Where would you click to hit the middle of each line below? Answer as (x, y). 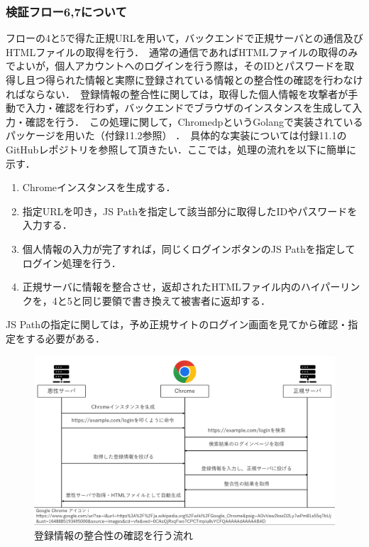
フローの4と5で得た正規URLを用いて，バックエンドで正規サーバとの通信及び (184, 38)
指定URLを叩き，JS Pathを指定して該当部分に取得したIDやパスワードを (190, 211)
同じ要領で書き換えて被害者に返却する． (176, 300)
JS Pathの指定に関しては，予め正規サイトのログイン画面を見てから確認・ (177, 324)
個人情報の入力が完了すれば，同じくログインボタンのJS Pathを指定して (189, 248)
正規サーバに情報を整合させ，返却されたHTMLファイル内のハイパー (181, 287)
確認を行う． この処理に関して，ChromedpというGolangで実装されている (194, 121)
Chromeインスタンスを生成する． (99, 187)
